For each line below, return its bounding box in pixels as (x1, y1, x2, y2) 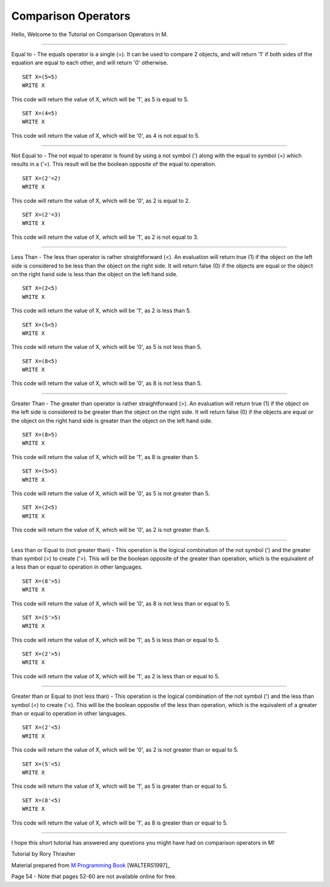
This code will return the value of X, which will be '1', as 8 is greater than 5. (11, 453, 200, 460)
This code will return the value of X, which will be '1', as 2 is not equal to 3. (11, 233, 199, 241)
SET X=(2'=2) (22, 174, 61, 182)
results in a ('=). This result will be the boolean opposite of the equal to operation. (11, 160, 217, 168)
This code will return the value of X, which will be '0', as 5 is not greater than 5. (11, 490, 210, 497)
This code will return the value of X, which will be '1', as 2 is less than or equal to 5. (11, 672, 220, 679)
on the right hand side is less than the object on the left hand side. (11, 270, 178, 278)
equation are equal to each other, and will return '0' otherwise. (11, 59, 168, 67)
